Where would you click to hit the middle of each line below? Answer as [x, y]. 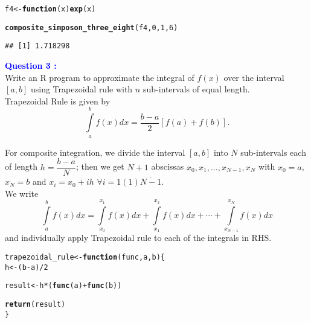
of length [21, 166]
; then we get [100, 166]
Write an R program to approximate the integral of [100, 77]
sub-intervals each [273, 152]
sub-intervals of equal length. [196, 89]
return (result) [35, 304]
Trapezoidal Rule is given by [58, 101]
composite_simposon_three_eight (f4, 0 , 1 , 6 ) [91, 27]
